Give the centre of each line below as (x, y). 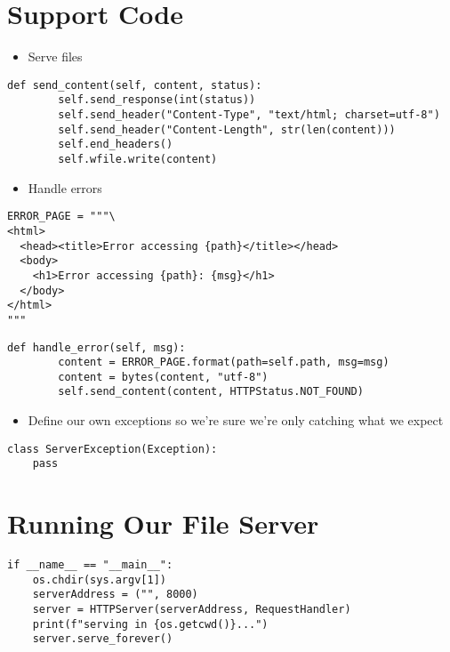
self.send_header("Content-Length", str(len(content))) (227, 129)
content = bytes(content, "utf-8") (163, 377)
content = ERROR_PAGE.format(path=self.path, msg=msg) (224, 362)
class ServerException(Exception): (112, 449)
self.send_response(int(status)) (157, 100)
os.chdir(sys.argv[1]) (99, 580)
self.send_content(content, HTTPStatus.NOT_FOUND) (211, 392)
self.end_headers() (116, 145)
